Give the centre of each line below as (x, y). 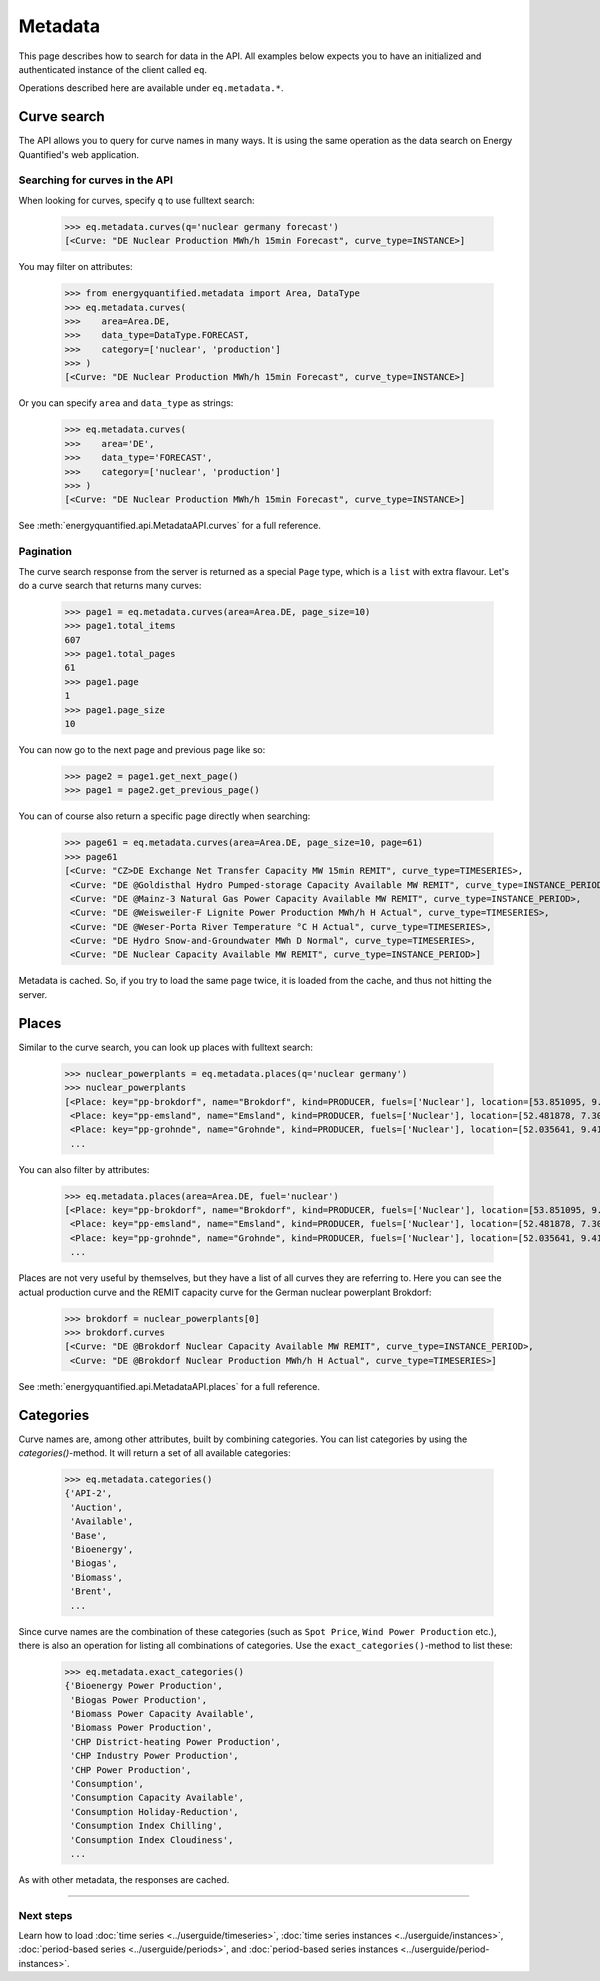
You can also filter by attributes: (84, 1169)
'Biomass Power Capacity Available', (162, 1714)
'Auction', (97, 1507)
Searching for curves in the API (96, 180)
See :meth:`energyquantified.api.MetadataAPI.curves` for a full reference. (170, 526)
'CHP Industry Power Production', (154, 1756)
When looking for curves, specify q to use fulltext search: (136, 200)
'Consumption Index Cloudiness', (152, 1839)
